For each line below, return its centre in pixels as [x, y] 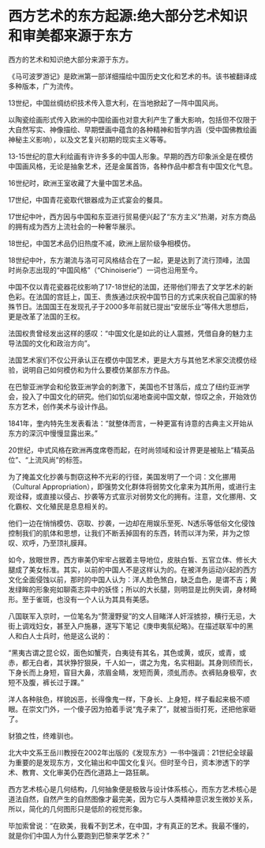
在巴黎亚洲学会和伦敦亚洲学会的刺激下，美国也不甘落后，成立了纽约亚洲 [125, 386]
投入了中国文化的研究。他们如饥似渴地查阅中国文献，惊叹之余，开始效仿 [139, 396]
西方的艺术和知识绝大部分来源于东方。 [70, 59]
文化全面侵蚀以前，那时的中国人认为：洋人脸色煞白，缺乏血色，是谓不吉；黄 [132, 579]
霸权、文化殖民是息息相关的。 [63, 506]
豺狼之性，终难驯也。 [43, 736]
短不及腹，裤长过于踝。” [46, 682]
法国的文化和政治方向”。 [54, 343]
